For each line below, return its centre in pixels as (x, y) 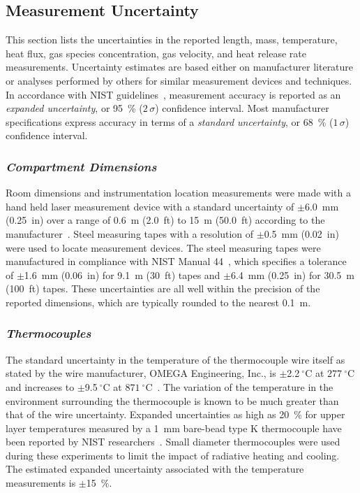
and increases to (40, 386)
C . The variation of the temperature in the (239, 386)
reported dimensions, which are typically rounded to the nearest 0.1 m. (158, 302)
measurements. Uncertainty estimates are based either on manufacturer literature (180, 67)
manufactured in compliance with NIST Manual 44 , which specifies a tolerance (176, 261)
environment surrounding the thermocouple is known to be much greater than (172, 400)
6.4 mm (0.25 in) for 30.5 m (292, 274)
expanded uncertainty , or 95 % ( (74, 108)
